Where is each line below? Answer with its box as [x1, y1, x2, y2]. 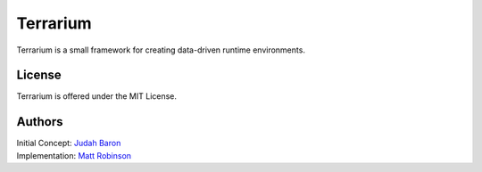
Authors [16, 114, 63, 129]
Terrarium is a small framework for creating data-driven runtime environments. [16, 45, 305, 55]
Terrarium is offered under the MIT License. [16, 91, 178, 102]
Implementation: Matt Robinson [16, 150, 132, 160]
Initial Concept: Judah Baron [16, 138, 121, 149]
